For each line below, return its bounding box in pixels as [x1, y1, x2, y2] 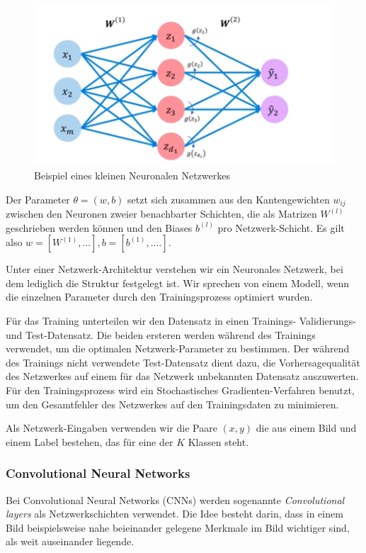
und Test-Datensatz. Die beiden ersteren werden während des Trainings [6, 327, 316, 342]
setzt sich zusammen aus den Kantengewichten [127, 191, 330, 206]
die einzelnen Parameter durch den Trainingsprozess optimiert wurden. [6, 289, 313, 304]
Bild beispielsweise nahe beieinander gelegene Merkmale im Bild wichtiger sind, [6, 520, 350, 535]
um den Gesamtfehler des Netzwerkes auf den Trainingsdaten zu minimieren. [6, 396, 339, 411]
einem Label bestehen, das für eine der [6, 434, 173, 449]
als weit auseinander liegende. [6, 534, 135, 549]
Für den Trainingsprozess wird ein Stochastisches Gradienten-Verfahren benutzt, [6, 383, 355, 398]
